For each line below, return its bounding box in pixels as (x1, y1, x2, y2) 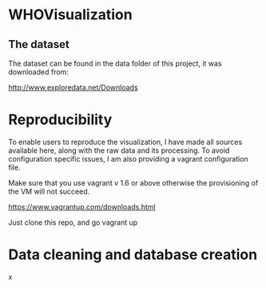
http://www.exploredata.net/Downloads (8, 82, 138, 92)
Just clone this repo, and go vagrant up (8, 218, 138, 227)
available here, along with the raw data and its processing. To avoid (8, 146, 230, 155)
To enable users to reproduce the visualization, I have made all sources (8, 137, 243, 146)
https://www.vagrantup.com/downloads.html (8, 202, 156, 211)
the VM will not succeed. (8, 186, 90, 196)
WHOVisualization (8, 6, 133, 24)
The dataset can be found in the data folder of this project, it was (8, 58, 222, 68)
